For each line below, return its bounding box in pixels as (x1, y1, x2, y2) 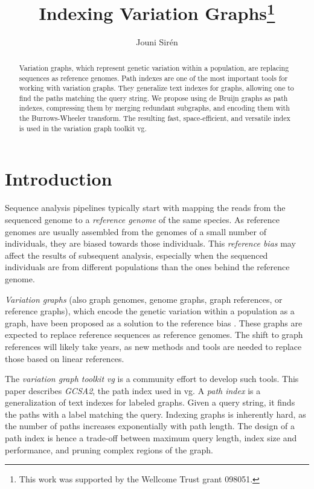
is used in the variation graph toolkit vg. (19, 123, 147, 133)
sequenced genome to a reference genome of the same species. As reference (5, 213, 280, 225)
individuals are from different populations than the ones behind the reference (5, 261, 290, 273)
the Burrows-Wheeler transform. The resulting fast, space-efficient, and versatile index (19, 113, 290, 123)
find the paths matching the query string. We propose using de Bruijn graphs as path (19, 92, 288, 103)
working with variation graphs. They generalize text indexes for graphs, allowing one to (19, 83, 294, 93)
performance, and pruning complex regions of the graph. (5, 443, 213, 456)
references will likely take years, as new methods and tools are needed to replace (5, 340, 302, 352)
